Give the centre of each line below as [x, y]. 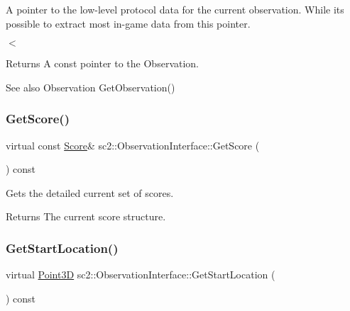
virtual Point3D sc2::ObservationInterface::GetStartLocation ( [141, 275]
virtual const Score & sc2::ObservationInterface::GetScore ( [133, 145]
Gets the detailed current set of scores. [90, 192]
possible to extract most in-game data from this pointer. [128, 23]
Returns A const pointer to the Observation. [102, 63]
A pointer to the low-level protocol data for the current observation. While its [175, 9]
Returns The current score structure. [86, 216]
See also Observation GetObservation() [91, 87]
